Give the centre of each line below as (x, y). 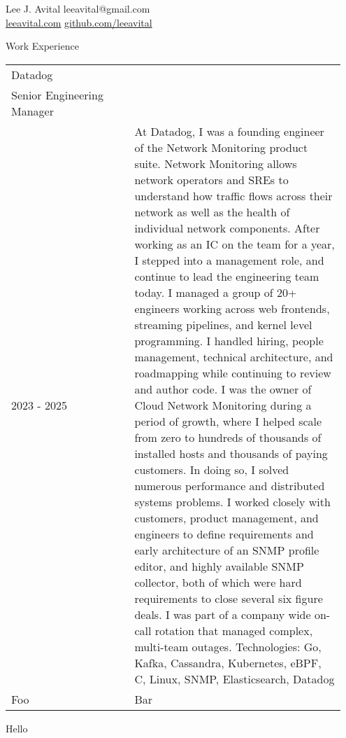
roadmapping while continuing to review (233, 373)
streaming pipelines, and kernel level (223, 324)
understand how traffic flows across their (233, 195)
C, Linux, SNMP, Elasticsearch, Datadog (235, 678)
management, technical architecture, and (234, 356)
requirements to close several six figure (229, 598)
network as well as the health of (212, 211)
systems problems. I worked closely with (232, 501)
